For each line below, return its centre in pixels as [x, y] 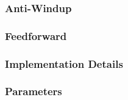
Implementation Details [64, 63]
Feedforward [36, 35]
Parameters [34, 91]
